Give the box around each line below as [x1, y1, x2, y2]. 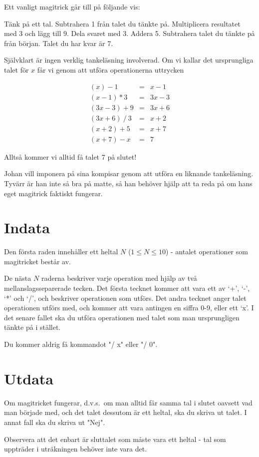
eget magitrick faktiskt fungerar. [4, 188, 103, 198]
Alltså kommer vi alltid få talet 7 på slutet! [4, 151, 137, 162]
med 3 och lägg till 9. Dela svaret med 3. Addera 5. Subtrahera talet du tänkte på [4, 28, 255, 39]
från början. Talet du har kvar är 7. [4, 38, 113, 48]
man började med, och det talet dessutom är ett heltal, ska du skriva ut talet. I [4, 407, 247, 417]
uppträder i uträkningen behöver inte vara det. [4, 443, 147, 454]
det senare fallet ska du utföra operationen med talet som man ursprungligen [4, 312, 240, 322]
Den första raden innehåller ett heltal [4, 246, 118, 257]
